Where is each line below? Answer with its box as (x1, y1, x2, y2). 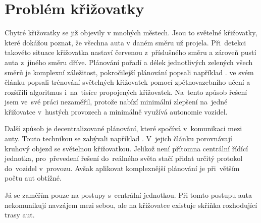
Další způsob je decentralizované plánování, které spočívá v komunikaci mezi (5, 123, 242, 134)
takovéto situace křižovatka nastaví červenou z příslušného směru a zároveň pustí (5, 47, 256, 58)
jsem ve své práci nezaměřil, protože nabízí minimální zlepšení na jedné (5, 96, 228, 107)
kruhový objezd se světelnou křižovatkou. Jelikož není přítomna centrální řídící (5, 143, 248, 153)
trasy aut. (5, 209, 35, 220)
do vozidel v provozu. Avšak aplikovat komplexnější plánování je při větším (5, 162, 240, 173)
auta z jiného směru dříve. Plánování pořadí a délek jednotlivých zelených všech (5, 57, 253, 67)
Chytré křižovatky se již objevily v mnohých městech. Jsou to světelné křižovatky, (5, 27, 257, 38)
